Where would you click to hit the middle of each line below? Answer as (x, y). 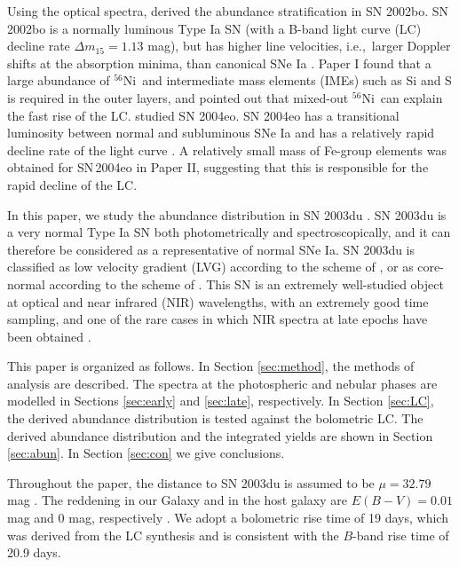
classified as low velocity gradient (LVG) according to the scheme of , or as (210, 267)
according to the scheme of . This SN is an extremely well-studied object (246, 283)
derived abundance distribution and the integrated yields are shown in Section (220, 435)
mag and (31, 518)
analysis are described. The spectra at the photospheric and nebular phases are (222, 383)
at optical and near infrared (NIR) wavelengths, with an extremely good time (218, 301)
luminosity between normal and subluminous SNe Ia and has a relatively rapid (221, 133)
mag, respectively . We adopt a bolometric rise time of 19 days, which (258, 518)
